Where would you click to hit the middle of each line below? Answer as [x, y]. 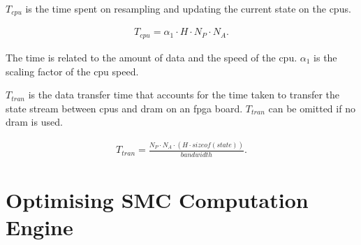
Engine [39, 227]
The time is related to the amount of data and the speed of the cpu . [152, 57]
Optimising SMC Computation [157, 199]
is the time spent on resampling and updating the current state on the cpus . [188, 8]
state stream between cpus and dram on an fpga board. [124, 108]
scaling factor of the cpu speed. [72, 71]
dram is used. [34, 122]
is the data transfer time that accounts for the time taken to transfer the [184, 95]
